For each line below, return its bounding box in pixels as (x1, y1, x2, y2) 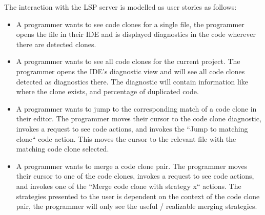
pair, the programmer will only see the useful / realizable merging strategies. (16, 201, 257, 211)
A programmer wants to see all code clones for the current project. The (16, 56, 240, 67)
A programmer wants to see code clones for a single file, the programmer (16, 18, 244, 29)
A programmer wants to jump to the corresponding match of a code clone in (16, 103, 257, 114)
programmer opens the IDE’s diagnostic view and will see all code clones (16, 66, 245, 76)
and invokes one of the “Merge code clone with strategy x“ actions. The (16, 180, 241, 191)
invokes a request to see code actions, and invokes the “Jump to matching (16, 123, 248, 134)
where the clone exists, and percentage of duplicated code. (16, 86, 199, 97)
